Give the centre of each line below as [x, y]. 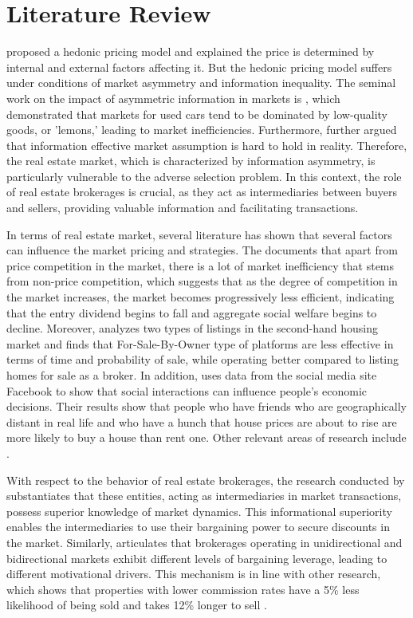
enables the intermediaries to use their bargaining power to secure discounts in [198, 527]
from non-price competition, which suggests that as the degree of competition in [202, 281]
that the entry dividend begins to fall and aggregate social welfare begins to [192, 312]
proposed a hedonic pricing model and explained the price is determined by [191, 51]
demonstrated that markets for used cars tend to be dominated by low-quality [197, 114]
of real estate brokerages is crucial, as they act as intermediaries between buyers [202, 192]
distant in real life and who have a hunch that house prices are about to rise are [202, 421]
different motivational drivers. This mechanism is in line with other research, [194, 574]
